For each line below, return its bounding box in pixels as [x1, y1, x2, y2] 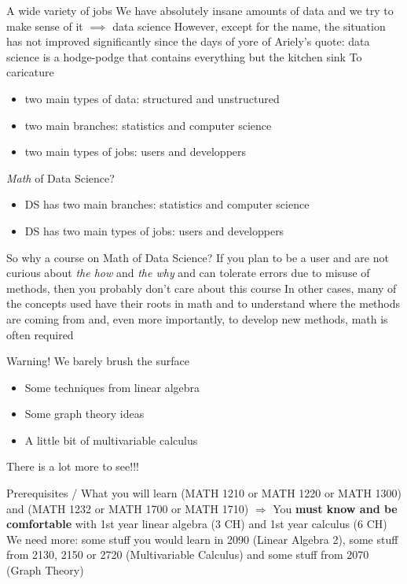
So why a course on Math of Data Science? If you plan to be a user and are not [6, 249, 389, 265]
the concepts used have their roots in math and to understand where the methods [6, 295, 401, 312]
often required [6, 326, 74, 342]
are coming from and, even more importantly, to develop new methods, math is [6, 310, 388, 327]
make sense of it [6, 17, 83, 34]
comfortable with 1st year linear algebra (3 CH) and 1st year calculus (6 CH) [6, 516, 387, 532]
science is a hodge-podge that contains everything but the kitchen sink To [6, 48, 362, 65]
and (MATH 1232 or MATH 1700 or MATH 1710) [6, 500, 249, 516]
